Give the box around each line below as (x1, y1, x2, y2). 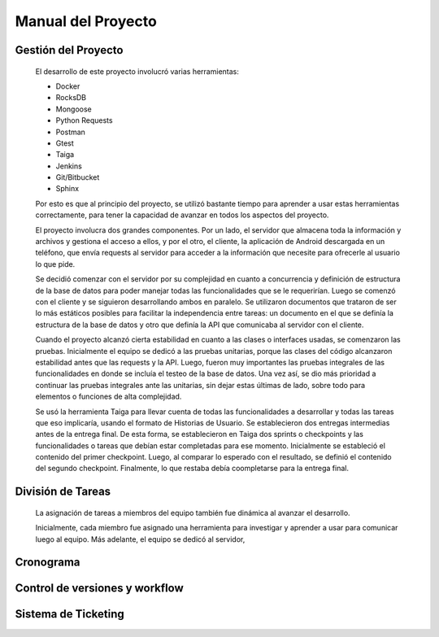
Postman (55, 127, 85, 137)
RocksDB (55, 93, 87, 103)
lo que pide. (35, 259, 76, 268)
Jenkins (55, 161, 83, 171)
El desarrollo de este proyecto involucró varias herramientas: (35, 66, 240, 76)
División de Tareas (15, 485, 111, 499)
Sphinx (55, 184, 80, 194)
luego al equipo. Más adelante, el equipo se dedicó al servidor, (35, 534, 246, 544)
